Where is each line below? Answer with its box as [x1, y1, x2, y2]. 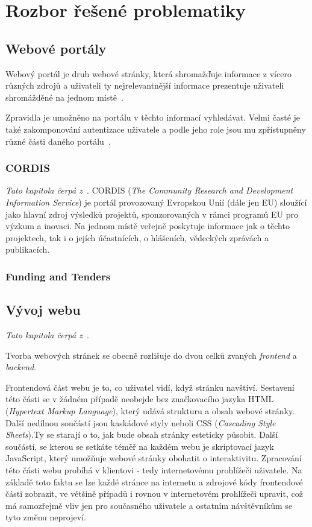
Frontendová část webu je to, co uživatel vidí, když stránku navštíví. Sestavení [5, 380, 295, 393]
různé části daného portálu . [5, 134, 111, 147]
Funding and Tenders [5, 268, 111, 283]
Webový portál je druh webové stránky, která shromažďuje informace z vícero [5, 67, 292, 80]
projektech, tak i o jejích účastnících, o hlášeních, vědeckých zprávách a [5, 231, 269, 244]
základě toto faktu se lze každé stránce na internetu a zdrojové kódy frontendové [5, 475, 303, 488]
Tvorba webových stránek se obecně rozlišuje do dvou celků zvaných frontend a [5, 349, 297, 361]
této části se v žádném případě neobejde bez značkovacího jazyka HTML [5, 393, 274, 405]
